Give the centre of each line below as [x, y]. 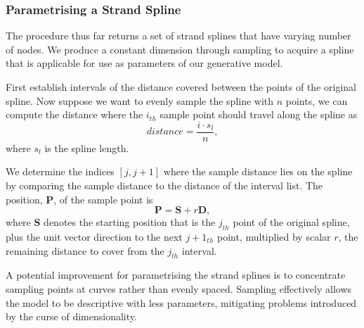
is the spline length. [87, 147]
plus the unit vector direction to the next [94, 237]
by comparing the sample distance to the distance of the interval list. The [164, 185]
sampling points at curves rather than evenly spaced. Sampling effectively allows [179, 289]
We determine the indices [60, 171]
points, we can [317, 100]
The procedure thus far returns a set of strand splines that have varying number [178, 36]
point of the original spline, [291, 222]
